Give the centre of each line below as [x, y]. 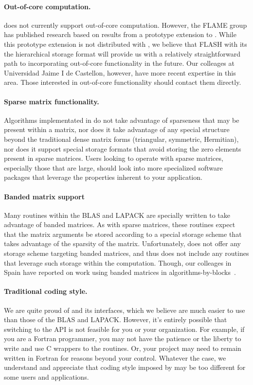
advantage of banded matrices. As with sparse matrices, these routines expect [120, 224]
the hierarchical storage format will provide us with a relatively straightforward [122, 53]
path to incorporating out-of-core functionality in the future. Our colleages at [119, 63]
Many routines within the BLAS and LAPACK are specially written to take [117, 215]
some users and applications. [46, 376]
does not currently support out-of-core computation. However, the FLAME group [126, 25]
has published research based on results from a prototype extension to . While [120, 34]
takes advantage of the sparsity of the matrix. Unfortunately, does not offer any [122, 243]
